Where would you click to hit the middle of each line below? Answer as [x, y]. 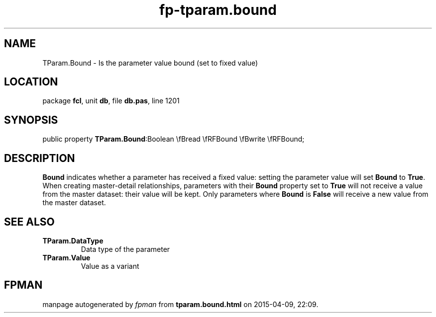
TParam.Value [66, 257]
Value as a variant [110, 266]
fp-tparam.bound [218, 10]
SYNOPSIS [31, 120]
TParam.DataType [73, 240]
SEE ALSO [29, 222]
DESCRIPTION [40, 158]
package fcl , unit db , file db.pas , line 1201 [111, 101]
